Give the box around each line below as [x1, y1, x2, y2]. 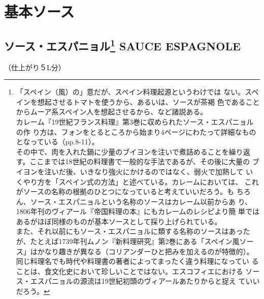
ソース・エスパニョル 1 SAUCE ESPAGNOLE [4, 36, 241, 53]
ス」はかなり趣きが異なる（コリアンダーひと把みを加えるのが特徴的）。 [16, 246, 254, 256]
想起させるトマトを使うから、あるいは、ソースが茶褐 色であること [37, 96, 260, 107]
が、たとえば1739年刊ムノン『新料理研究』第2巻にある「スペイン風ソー [16, 236, 254, 247]
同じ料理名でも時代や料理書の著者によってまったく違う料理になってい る [16, 256, 259, 266]
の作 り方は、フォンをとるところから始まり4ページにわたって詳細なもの [16, 126, 256, 137]
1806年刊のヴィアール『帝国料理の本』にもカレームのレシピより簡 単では [16, 206, 259, 217]
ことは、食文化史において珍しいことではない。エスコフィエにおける [16, 265, 243, 276]
